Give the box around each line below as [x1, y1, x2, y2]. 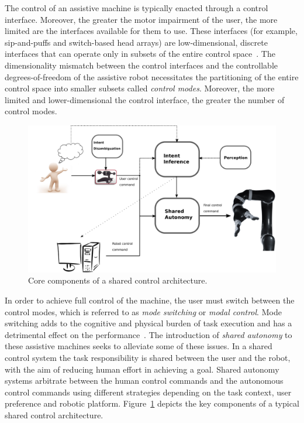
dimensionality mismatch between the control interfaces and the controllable [5, 59, 278, 71]
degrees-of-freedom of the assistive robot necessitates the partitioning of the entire [5, 70, 299, 83]
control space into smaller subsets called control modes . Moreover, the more [5, 82, 275, 94]
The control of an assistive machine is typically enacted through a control [5, 2, 268, 13]
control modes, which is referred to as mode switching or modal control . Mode [5, 305, 282, 318]
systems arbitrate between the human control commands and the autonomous [5, 374, 284, 387]
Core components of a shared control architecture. [28, 274, 208, 286]
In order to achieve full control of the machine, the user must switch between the [5, 294, 295, 306]
